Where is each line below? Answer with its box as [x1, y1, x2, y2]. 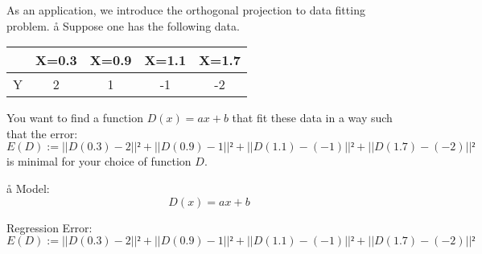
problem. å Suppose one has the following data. [6, 17, 240, 34]
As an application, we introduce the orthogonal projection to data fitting [6, 2, 365, 18]
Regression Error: [6, 219, 93, 236]
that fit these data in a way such [232, 109, 393, 126]
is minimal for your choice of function [6, 153, 192, 170]
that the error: [6, 125, 78, 141]
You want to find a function [6, 109, 143, 126]
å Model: [6, 179, 50, 196]
